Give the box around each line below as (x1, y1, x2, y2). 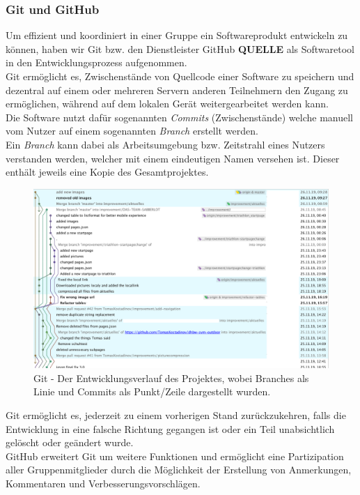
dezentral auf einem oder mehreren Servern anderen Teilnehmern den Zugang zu (6, 82, 348, 97)
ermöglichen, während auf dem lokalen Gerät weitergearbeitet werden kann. (6, 96, 329, 111)
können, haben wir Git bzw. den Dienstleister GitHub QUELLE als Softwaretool (6, 41, 354, 56)
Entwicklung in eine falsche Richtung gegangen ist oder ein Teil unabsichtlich (6, 421, 335, 436)
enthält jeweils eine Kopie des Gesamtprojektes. (6, 165, 209, 179)
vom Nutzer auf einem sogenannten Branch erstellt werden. (6, 123, 258, 138)
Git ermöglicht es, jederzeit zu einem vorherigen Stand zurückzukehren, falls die (6, 408, 346, 422)
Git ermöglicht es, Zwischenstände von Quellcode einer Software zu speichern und (6, 69, 354, 83)
